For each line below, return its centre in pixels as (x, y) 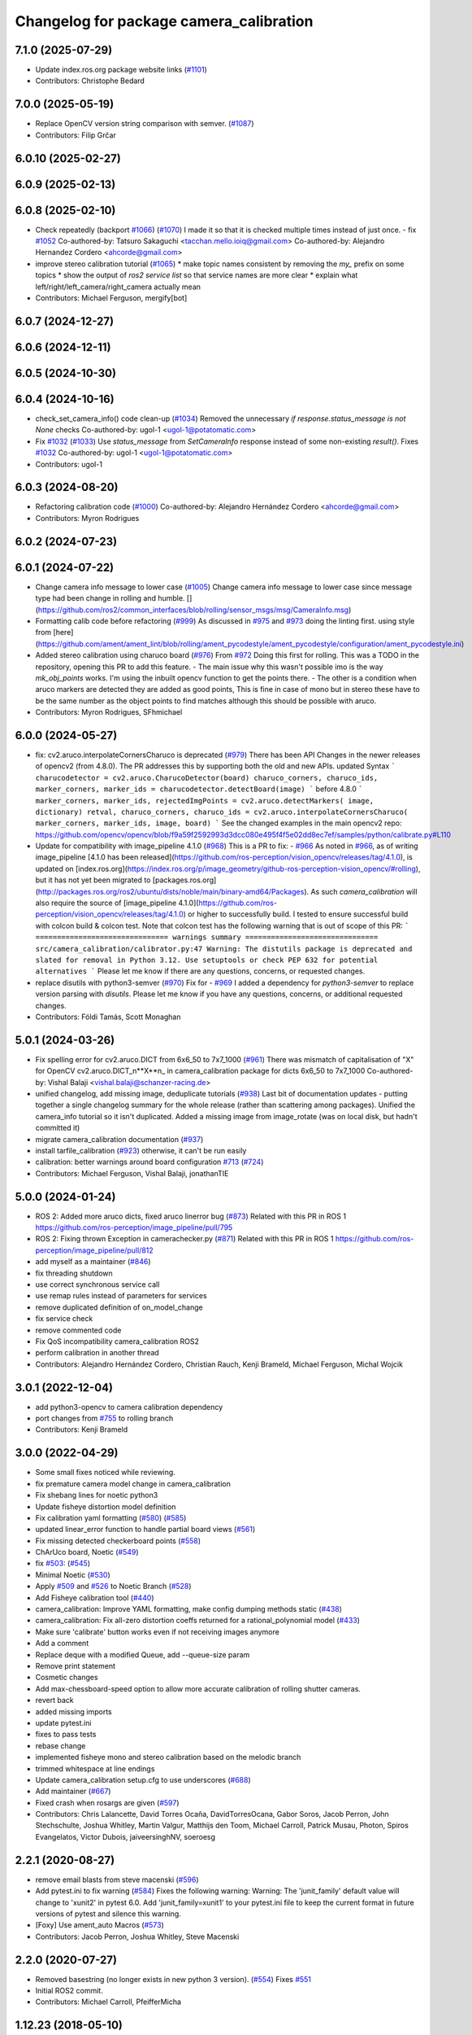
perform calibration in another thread (97, 1353)
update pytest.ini (63, 1722)
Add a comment (62, 1643)
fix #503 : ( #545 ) (63, 1564)
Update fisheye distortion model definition (106, 1507)
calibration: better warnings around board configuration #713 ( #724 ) (149, 1162)
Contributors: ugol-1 (69, 464)
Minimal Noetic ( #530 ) (73, 1574)
